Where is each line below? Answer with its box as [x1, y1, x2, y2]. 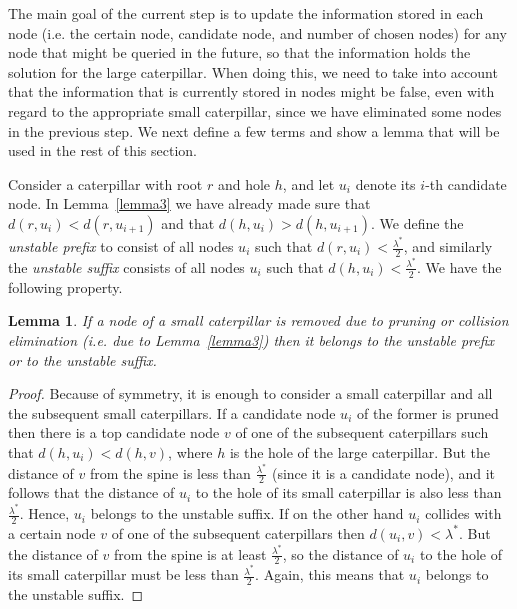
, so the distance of [282, 543, 399, 564]
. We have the [417, 256, 502, 277]
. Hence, [19, 503, 70, 524]
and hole [217, 173, 271, 194]
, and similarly [403, 236, 493, 257]
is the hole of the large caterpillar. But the [229, 441, 491, 462]
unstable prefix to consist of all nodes [8, 236, 234, 257]
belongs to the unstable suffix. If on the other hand [90, 503, 404, 524]
